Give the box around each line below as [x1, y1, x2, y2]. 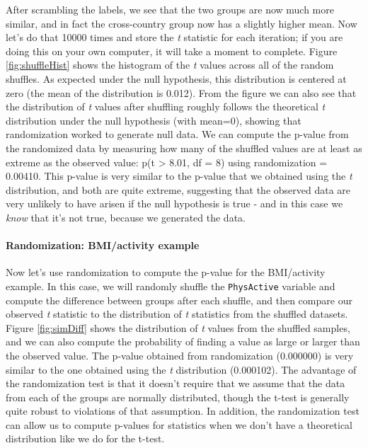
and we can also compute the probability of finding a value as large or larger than [6, 334, 360, 349]
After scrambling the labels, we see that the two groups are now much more [6, 2, 334, 16]
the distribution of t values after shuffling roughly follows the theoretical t [6, 99, 326, 114]
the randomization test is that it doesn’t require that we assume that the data [6, 376, 345, 391]
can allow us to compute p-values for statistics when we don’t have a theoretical [6, 417, 353, 432]
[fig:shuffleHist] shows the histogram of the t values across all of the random [6, 57, 334, 72]
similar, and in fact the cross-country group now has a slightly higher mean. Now [6, 16, 357, 30]
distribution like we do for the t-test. [6, 431, 165, 446]
